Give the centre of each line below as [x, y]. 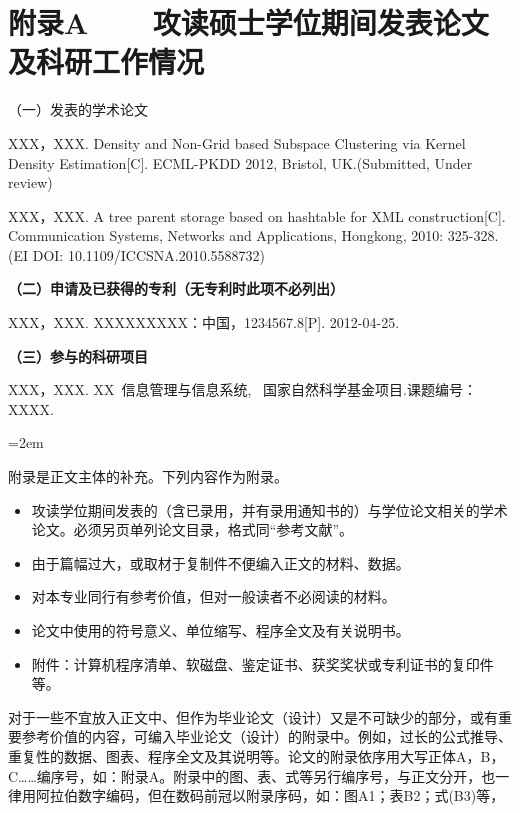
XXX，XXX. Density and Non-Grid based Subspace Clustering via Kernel [237, 142]
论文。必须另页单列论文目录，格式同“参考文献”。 [192, 529]
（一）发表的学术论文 [78, 109]
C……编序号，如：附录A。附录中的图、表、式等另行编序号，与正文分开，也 [252, 775]
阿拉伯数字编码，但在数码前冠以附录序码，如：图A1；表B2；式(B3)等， [270, 795]
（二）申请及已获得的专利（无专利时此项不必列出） [176, 288]
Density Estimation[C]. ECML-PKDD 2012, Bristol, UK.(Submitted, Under [240, 162]
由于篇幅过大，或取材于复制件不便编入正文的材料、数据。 [220, 562]
